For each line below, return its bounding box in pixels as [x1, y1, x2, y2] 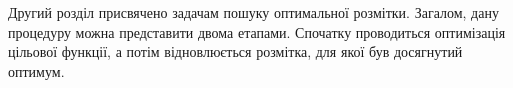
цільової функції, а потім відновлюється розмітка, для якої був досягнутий [8, 41, 463, 62]
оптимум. [8, 60, 65, 81]
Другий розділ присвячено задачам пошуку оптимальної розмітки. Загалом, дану [8, 2, 499, 22]
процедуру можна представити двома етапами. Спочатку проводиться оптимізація [8, 21, 506, 42]
